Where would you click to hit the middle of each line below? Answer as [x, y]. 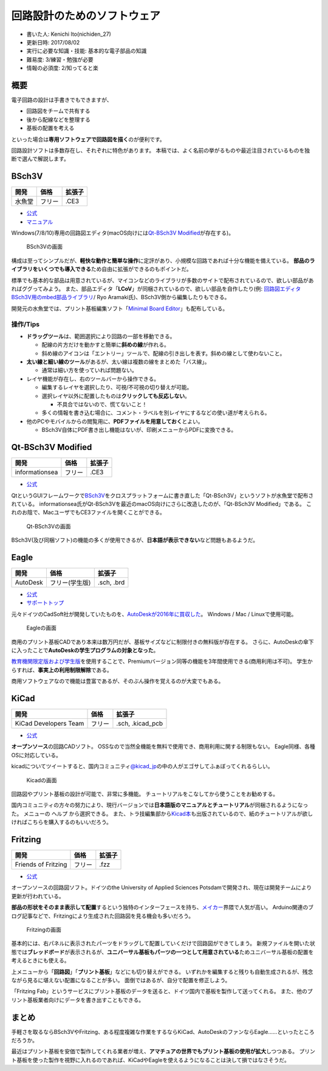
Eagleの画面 [42, 628]
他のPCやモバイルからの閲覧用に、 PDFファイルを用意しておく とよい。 [115, 421]
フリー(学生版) [70, 583]
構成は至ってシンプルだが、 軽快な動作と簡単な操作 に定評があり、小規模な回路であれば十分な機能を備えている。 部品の [160, 260]
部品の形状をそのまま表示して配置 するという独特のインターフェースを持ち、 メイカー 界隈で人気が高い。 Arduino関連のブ [162, 907]
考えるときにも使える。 [40, 960]
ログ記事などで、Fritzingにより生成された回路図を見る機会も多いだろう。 [103, 916]
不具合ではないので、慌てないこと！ [102, 404]
